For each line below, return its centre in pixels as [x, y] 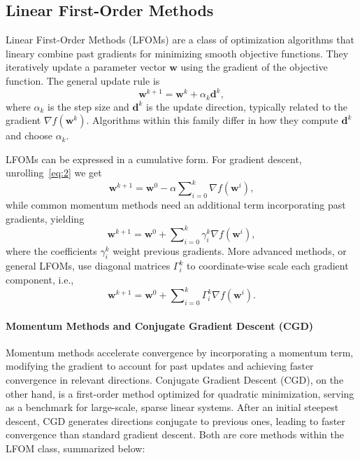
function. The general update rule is [83, 80]
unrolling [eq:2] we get [54, 173]
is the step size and [88, 106]
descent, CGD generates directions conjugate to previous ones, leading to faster [175, 420]
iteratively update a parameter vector [86, 67]
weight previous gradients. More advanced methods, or [230, 250]
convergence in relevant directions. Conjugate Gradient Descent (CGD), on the [175, 379]
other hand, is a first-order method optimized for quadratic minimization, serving [180, 393]
